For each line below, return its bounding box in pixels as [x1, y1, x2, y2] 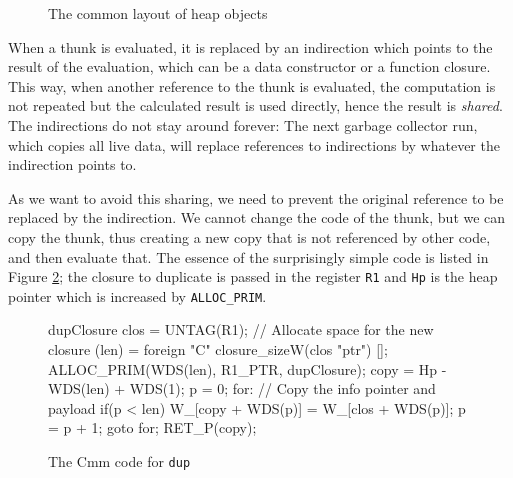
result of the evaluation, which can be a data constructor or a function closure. [8, 56, 491, 77]
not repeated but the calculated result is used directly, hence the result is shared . [8, 95, 503, 116]
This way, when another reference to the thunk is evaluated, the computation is [8, 75, 496, 96]
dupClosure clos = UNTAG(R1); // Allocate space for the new [48, 319, 434, 340]
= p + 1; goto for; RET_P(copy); [48, 417, 257, 438]
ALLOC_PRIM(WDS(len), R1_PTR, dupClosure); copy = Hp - [48, 358, 447, 379]
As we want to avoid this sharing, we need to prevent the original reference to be [8, 187, 504, 208]
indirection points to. [8, 154, 137, 175]
